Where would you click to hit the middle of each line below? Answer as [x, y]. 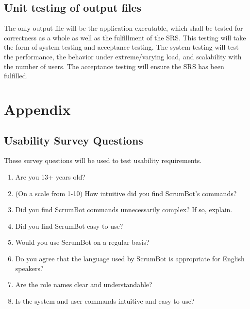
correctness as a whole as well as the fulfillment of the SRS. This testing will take [125, 37]
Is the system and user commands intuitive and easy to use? [105, 300]
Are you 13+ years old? [50, 176]
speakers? [29, 268]
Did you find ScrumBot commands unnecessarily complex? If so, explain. [124, 209]
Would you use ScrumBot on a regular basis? [82, 242]
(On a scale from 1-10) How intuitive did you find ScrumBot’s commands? [126, 193]
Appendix [37, 109]
